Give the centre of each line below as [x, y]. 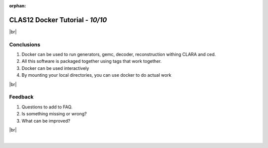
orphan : [18, 6]
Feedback [22, 97]
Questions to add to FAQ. [47, 107]
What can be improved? [46, 121]
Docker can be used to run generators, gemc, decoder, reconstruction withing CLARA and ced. [119, 54]
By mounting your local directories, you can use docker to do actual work [97, 75]
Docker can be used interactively [55, 68]
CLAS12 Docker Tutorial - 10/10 [58, 20]
